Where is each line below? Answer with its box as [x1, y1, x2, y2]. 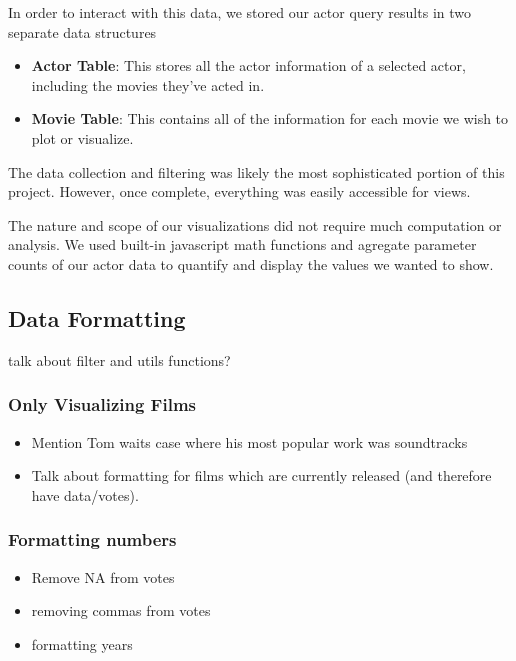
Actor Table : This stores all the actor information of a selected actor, [31, 55, 466, 76]
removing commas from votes [31, 600, 211, 621]
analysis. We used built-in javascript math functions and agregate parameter [8, 234, 477, 255]
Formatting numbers [8, 527, 177, 552]
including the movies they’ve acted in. [31, 74, 265, 95]
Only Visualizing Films [8, 392, 196, 417]
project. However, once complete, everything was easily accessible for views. [8, 181, 471, 202]
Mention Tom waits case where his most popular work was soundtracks [31, 431, 468, 452]
